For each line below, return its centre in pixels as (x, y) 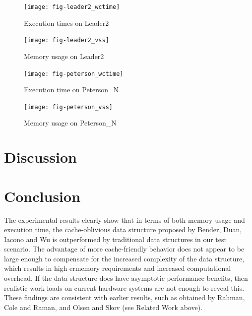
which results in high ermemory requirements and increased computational (118, 268)
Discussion (40, 157)
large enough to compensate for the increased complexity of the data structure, (124, 258)
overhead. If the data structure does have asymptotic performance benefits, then (126, 278)
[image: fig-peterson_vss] (68, 107)
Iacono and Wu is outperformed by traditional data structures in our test (115, 239)
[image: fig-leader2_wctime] (72, 7)
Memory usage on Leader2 (64, 56)
